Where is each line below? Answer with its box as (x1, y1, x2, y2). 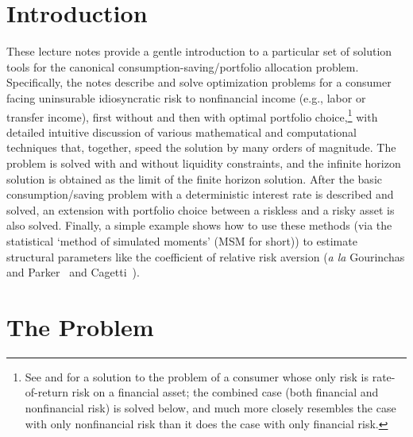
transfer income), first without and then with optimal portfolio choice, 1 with (6, 106, 378, 125)
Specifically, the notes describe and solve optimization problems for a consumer (6, 74, 392, 91)
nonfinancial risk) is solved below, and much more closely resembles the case (25, 400, 396, 416)
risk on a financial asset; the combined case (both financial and (71, 384, 379, 400)
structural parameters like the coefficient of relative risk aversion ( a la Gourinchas (6, 248, 405, 265)
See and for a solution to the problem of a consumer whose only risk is (25, 368, 369, 385)
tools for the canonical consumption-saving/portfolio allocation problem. (6, 58, 359, 75)
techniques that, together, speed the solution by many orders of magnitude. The (6, 139, 396, 156)
